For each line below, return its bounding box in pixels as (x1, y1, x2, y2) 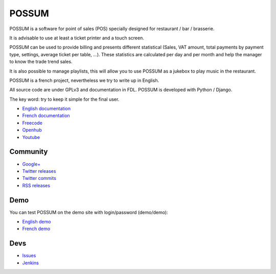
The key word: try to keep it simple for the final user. (9, 96, 120, 102)
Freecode (22, 120, 43, 126)
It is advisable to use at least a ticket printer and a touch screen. (9, 35, 144, 41)
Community (9, 147, 48, 156)
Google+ (22, 161, 41, 167)
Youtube (22, 134, 40, 140)
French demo (22, 225, 51, 232)
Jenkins (22, 260, 39, 266)
